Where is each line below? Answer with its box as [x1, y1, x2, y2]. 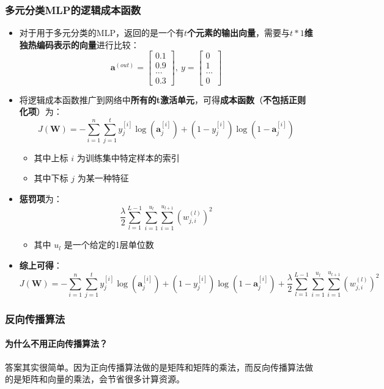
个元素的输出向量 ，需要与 [186, 26, 290, 39]
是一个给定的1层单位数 [64, 238, 154, 251]
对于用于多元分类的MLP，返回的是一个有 [19, 26, 184, 39]
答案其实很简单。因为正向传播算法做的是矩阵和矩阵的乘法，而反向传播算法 [5, 360, 305, 373]
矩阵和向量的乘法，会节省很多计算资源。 [21, 373, 185, 385]
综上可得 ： [19, 258, 62, 271]
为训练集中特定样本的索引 [76, 151, 180, 164]
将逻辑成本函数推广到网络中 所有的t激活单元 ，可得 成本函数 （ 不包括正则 [19, 93, 306, 106]
